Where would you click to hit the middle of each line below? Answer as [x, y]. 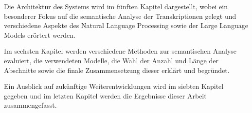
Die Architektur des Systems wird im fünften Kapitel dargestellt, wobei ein [116, 6]
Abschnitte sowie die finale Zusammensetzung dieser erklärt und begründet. [117, 70]
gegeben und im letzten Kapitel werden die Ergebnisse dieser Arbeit [105, 95]
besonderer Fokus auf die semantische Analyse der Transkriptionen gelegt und [120, 16]
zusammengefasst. [30, 105]
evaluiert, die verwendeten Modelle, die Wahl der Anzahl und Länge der [111, 60]
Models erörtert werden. [40, 35]
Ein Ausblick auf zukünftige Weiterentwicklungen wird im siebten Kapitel [114, 86]
